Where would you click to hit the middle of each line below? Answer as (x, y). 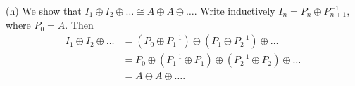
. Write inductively (235, 10)
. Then (79, 25)
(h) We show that (44, 10)
